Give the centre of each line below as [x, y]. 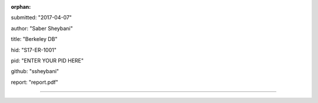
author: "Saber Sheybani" [42, 28]
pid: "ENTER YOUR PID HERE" [47, 60]
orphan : [21, 7]
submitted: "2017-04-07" [41, 18]
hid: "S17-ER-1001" [34, 50]
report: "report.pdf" [34, 82]
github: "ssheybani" [35, 71]
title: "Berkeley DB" [34, 39]
